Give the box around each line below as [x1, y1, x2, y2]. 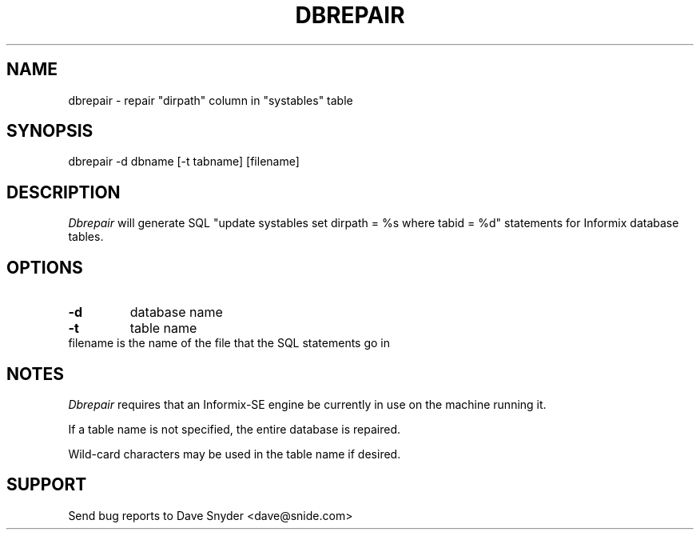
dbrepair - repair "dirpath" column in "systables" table [68, 93, 353, 107]
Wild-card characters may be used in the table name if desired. [68, 446, 401, 461]
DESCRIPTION [6, 182, 121, 202]
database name [129, 304, 223, 321]
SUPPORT [6, 474, 87, 495]
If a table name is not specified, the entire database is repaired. [68, 422, 401, 436]
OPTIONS [6, 257, 83, 278]
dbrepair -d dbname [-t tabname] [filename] [68, 154, 300, 169]
